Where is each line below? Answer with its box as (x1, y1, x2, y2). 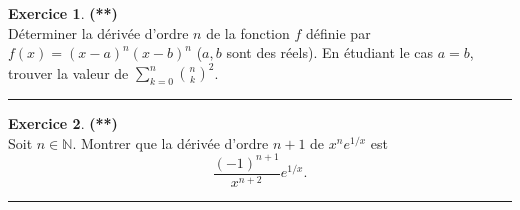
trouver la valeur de (8, 62, 129, 83)
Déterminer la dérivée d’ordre (8, 22, 189, 43)
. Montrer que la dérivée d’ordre (72, 132, 269, 153)
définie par (306, 22, 371, 43)
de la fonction (206, 22, 290, 43)
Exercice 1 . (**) (8, 3, 118, 23)
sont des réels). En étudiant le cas (226, 42, 434, 63)
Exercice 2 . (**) (8, 113, 118, 134)
